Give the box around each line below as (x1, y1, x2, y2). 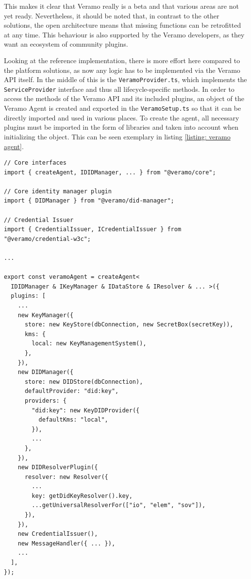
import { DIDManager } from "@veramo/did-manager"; (4, 197, 174, 204)
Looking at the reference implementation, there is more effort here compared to (4, 55, 240, 65)
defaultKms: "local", (38, 416, 108, 424)
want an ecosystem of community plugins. (4, 39, 128, 49)
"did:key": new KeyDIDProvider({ (32, 407, 140, 414)
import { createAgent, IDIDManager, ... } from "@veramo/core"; (4, 169, 216, 176)
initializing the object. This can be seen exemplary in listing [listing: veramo (4, 131, 231, 141)
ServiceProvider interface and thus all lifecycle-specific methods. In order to (4, 84, 234, 94)
